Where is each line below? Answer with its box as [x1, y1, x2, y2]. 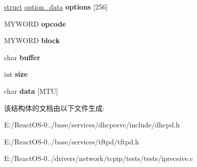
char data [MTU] [4, 85, 58, 96]
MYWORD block [4, 35, 60, 46]
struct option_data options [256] [4, 2, 108, 12]
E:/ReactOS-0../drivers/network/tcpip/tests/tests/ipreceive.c [4, 153, 193, 163]
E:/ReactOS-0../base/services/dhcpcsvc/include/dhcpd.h [4, 119, 180, 130]
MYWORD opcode [4, 18, 66, 29]
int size [4, 69, 28, 79]
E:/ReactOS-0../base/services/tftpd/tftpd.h [4, 136, 139, 146]
